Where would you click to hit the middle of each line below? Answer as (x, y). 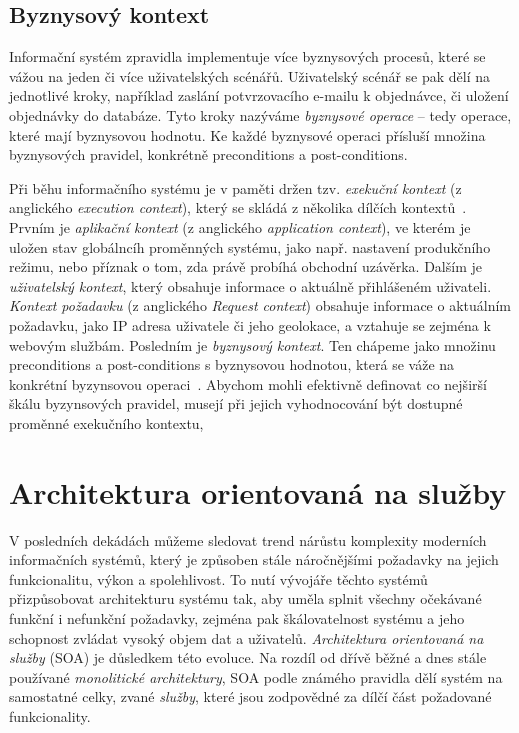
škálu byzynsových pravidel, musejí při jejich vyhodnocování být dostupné (236, 403)
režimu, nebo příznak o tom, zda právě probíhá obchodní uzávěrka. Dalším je (245, 266)
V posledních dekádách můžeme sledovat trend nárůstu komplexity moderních (248, 539)
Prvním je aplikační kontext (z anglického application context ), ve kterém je (240, 226)
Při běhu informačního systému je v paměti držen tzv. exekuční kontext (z (235, 187)
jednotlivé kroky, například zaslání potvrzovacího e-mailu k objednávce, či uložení (259, 95)
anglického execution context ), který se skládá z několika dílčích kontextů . (238, 207)
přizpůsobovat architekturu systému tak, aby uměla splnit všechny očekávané (245, 598)
